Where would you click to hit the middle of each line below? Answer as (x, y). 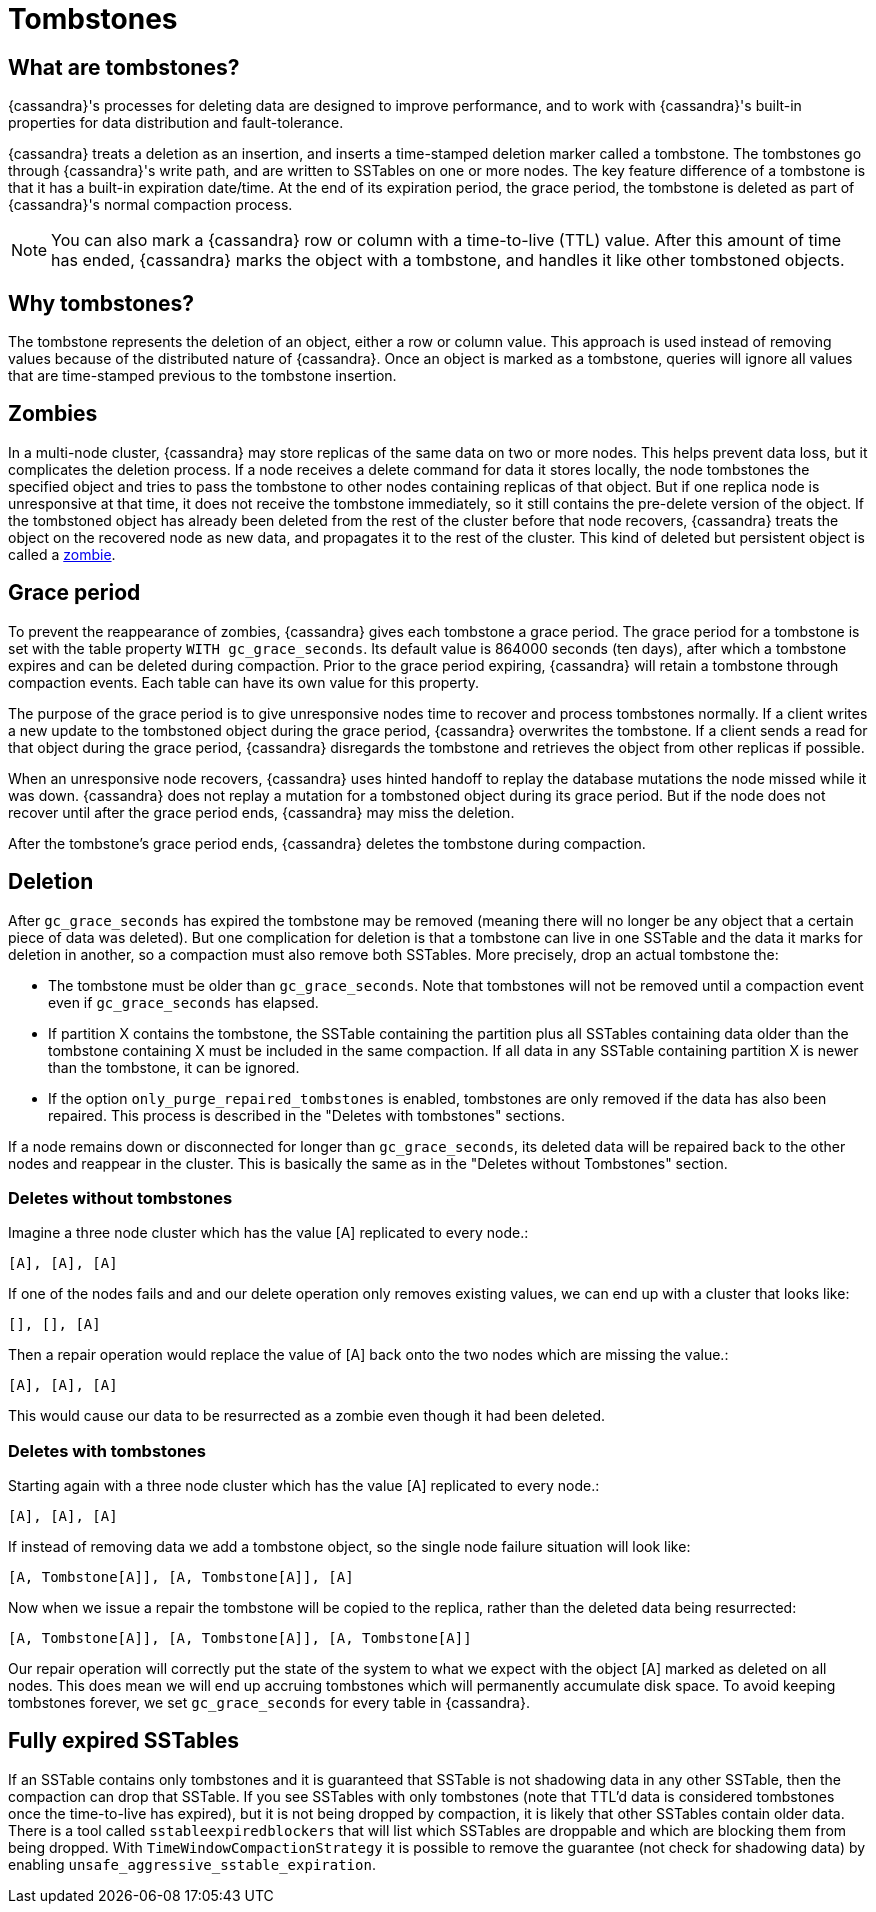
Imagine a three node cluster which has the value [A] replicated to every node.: (268, 1233)
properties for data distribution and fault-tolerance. (176, 123)
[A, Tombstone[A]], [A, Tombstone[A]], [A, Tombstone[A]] (240, 1638)
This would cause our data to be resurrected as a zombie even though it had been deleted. (307, 1416)
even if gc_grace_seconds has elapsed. (183, 1002)
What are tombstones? (124, 67)
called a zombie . (62, 554)
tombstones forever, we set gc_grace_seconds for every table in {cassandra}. (269, 1703)
